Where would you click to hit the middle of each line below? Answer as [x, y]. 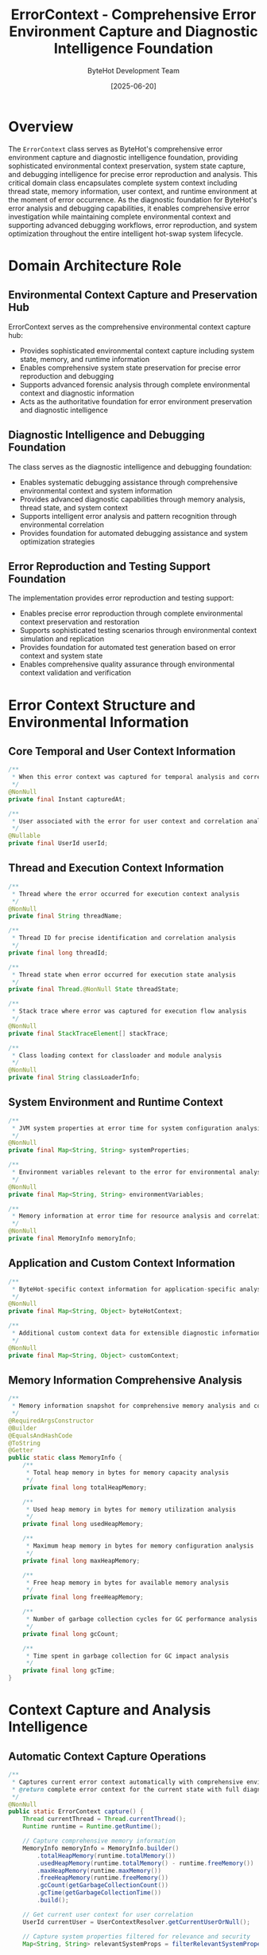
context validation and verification [75, 673]
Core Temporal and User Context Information [122, 751]
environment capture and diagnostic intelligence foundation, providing [123, 157]
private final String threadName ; [66, 916]
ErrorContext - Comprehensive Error [133, 15]
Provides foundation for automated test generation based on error [128, 647]
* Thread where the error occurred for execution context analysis [126, 894]
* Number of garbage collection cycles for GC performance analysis [142, 1619]
